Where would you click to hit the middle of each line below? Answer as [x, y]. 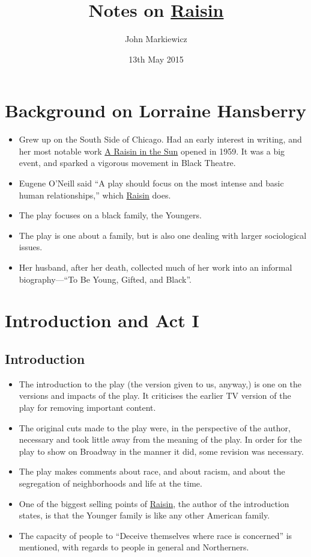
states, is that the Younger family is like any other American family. [144, 515]
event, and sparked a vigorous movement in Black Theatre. [127, 163]
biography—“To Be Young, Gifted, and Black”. [105, 279]
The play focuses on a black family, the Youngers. [110, 215]
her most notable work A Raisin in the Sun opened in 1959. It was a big [152, 151]
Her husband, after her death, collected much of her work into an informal [155, 267]
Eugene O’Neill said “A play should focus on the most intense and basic [151, 183]
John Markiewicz [156, 39]
